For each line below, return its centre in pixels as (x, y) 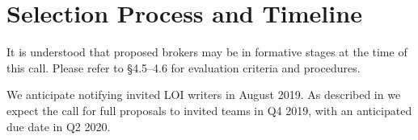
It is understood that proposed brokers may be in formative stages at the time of (207, 52)
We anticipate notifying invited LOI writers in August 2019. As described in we (204, 95)
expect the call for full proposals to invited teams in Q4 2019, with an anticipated (209, 110)
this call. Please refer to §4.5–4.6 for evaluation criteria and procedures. (184, 67)
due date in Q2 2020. (59, 126)
